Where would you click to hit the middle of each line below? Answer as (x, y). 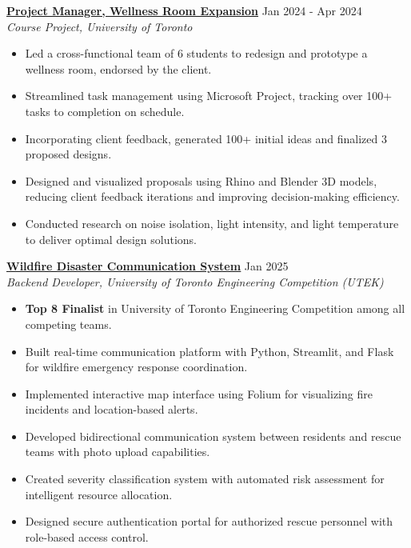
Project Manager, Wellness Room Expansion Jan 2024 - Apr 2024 (184, 10)
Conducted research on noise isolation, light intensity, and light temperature (212, 223)
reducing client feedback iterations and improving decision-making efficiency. (212, 196)
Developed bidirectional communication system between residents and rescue (213, 436)
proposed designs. (68, 154)
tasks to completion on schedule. (105, 111)
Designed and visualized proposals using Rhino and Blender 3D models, (201, 180)
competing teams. (68, 324)
